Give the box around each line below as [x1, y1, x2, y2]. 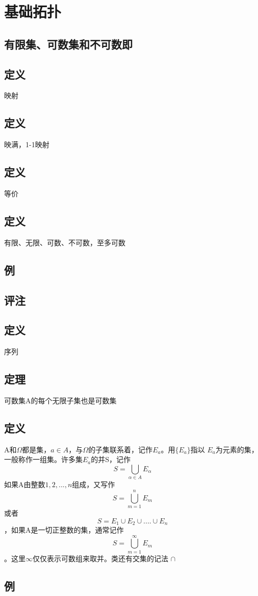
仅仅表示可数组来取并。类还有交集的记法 [33, 553, 168, 563]
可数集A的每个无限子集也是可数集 [4, 395, 117, 405]
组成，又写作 [72, 479, 115, 490]
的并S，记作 [91, 454, 131, 465]
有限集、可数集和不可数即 [4, 36, 133, 52]
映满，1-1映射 [4, 139, 49, 150]
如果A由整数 [4, 479, 45, 490]
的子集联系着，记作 [88, 444, 153, 454]
